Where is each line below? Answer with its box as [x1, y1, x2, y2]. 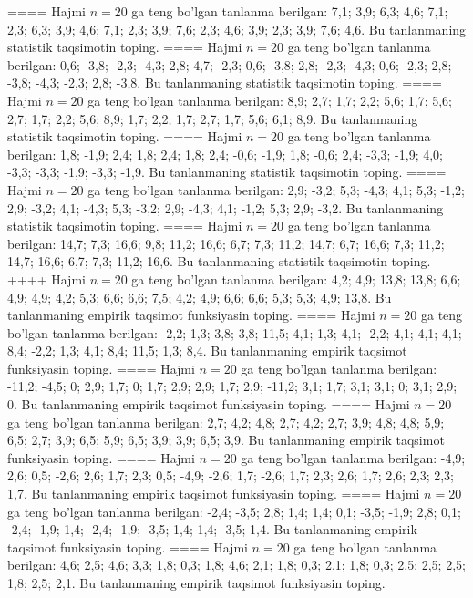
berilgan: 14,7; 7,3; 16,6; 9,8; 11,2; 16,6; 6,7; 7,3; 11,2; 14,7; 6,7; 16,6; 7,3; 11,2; [7, 233, 445, 253]
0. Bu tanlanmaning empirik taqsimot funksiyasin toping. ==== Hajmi [7, 395, 410, 414]
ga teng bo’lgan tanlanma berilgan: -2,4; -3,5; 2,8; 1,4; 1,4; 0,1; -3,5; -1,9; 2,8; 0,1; [7, 501, 461, 521]
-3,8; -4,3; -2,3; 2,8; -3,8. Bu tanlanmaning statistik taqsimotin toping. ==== [7, 73, 442, 92]
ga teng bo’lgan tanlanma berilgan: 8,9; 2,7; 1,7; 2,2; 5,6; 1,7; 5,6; [87, 90, 452, 109]
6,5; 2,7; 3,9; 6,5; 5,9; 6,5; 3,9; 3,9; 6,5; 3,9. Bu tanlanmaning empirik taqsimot [7, 430, 445, 449]
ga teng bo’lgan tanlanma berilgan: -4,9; [241, 448, 466, 467]
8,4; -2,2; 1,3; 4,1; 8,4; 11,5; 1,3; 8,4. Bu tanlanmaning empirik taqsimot [7, 341, 407, 360]
